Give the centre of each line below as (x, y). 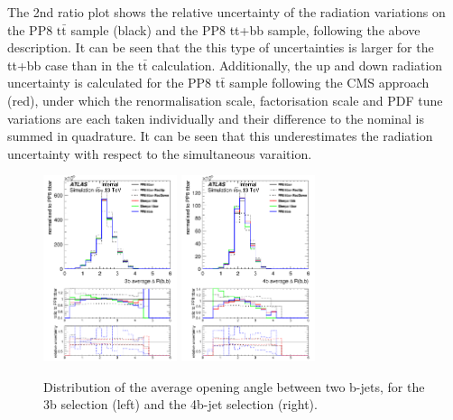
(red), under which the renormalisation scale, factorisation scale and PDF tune (225, 100)
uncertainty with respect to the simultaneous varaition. (160, 153)
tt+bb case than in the (71, 65)
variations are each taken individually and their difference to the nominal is (216, 118)
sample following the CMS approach (329, 83)
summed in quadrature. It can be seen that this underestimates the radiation (220, 136)
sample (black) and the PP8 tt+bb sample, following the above (245, 29)
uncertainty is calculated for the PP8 (110, 83)
